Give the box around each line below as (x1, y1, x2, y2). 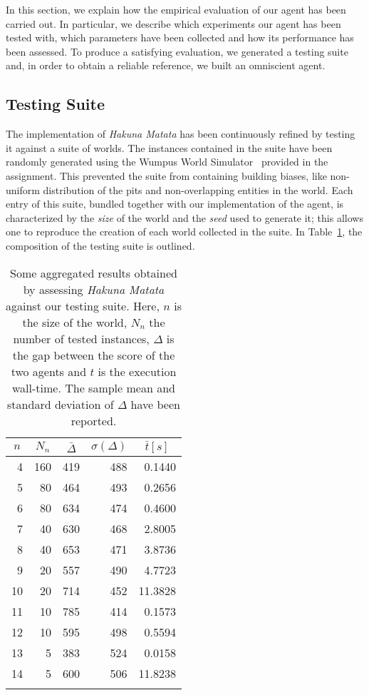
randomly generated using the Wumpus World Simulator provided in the (6, 154, 328, 169)
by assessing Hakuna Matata (23, 280, 165, 298)
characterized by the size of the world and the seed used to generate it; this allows (6, 210, 363, 225)
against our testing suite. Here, (6, 297, 160, 314)
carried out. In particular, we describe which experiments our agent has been (6, 16, 341, 31)
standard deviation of (7, 395, 114, 412)
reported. (71, 412, 117, 429)
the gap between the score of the (12, 346, 175, 363)
